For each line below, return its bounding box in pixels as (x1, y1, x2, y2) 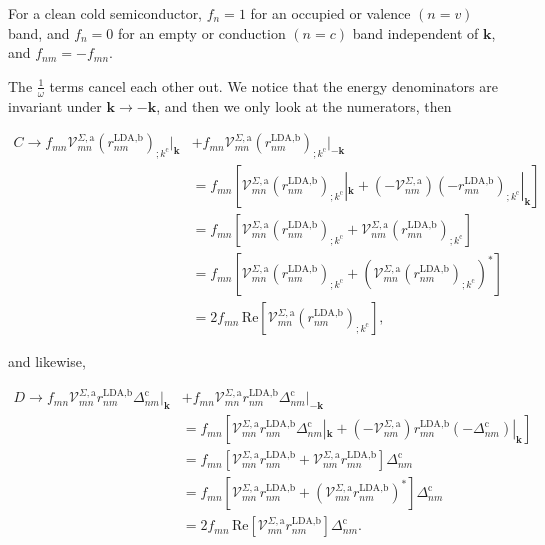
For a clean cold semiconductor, (8, 3, 203, 23)
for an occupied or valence (250, 3, 411, 23)
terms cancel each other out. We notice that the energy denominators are (49, 75, 498, 96)
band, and (8, 22, 70, 43)
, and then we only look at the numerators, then (156, 95, 452, 116)
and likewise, (8, 351, 86, 372)
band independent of (352, 22, 479, 43)
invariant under (8, 95, 102, 116)
